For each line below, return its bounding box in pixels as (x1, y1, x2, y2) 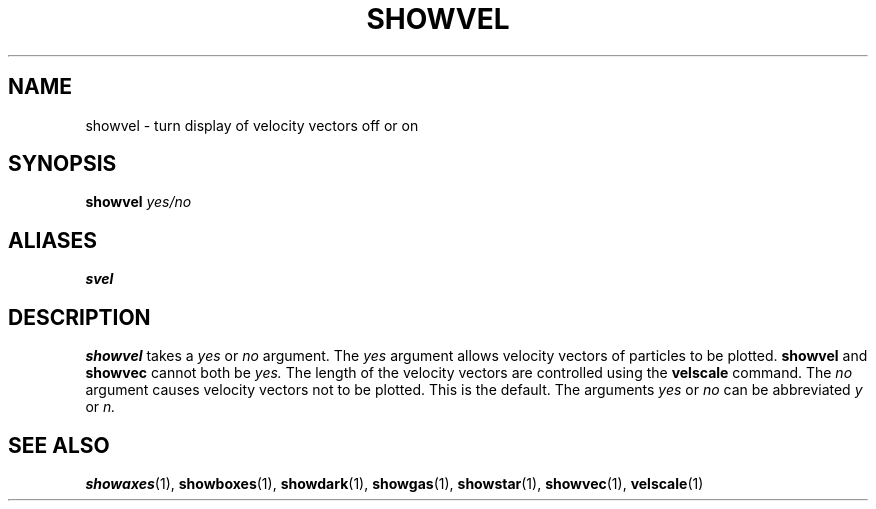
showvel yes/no (85, 193, 192, 211)
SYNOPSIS (8, 151, 117, 177)
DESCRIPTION (8, 304, 151, 330)
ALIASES (8, 227, 98, 253)
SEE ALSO (8, 432, 110, 458)
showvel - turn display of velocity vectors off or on (85, 116, 419, 134)
